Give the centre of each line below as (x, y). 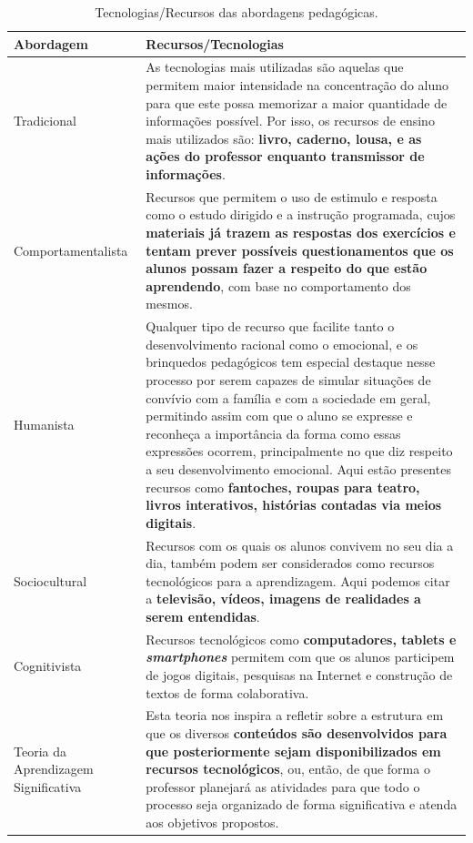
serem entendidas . (203, 616)
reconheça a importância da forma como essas (273, 433)
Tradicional (45, 121)
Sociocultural (50, 580)
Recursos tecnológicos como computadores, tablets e (301, 639)
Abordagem (51, 43)
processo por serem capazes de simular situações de (288, 380)
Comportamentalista (71, 250)
